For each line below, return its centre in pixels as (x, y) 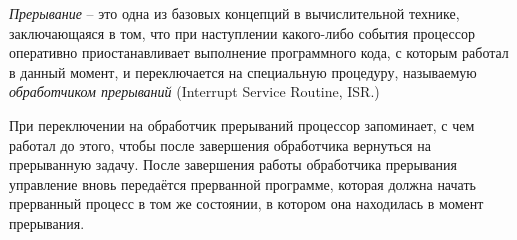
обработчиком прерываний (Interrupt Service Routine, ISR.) (194, 91)
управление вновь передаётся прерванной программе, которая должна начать (242, 183)
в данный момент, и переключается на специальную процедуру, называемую (243, 71)
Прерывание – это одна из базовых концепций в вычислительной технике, (234, 13)
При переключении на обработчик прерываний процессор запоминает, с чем (242, 124)
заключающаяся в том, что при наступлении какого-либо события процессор (242, 32)
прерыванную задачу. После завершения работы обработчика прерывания (233, 164)
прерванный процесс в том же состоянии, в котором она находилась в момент (246, 203)
